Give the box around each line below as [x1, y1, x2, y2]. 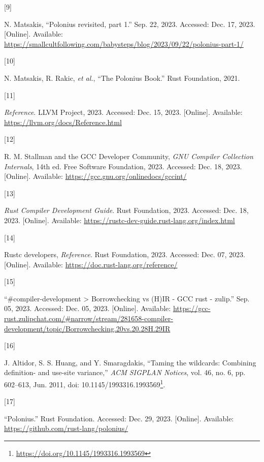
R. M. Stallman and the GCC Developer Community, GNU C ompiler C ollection [4, 150, 253, 161]
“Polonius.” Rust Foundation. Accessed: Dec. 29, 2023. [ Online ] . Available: [4, 413, 234, 423]
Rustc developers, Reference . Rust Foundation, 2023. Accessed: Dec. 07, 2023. [4, 249, 245, 260]
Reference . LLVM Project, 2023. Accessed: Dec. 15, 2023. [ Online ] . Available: [4, 107, 243, 117]
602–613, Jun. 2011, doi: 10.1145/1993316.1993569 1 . [4, 378, 166, 389]
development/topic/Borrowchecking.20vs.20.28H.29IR [4, 323, 171, 333]
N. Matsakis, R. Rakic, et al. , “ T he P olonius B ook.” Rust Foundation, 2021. [4, 72, 240, 83]
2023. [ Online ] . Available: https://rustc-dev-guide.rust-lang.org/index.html [4, 214, 235, 225]
